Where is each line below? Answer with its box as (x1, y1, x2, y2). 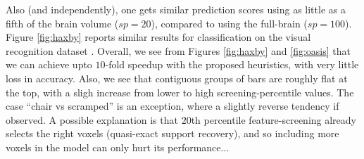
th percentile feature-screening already (191, 112, 356, 127)
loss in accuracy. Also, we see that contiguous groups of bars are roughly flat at (6, 70, 348, 85)
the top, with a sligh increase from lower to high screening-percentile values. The (6, 84, 354, 99)
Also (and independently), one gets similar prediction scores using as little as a (6, 2, 346, 16)
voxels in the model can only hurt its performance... (6, 139, 230, 154)
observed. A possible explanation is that (6, 112, 178, 127)
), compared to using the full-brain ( (151, 15, 308, 30)
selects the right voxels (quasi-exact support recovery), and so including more (6, 126, 339, 141)
